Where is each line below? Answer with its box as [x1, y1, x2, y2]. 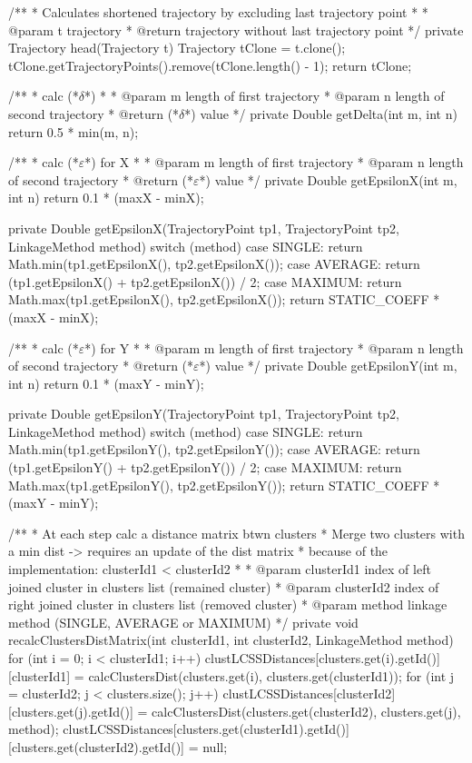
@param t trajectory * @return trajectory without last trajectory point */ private [8, 20, 464, 39]
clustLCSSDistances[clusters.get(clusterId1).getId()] [63, 719, 349, 738]
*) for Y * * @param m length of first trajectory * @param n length [84, 338, 464, 357]
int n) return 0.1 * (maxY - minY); [8, 373, 204, 392]
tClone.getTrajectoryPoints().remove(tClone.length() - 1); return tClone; [8, 55, 412, 74]
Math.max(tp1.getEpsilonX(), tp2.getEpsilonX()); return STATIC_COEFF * [8, 290, 440, 309]
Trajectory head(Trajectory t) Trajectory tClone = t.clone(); [8, 38, 346, 57]
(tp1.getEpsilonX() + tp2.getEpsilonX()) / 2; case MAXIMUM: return [8, 272, 402, 291]
